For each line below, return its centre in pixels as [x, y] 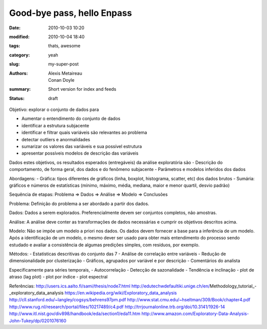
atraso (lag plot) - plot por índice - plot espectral [58, 277]
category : [20, 55]
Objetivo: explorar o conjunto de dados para [54, 110]
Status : [17, 98]
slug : [14, 64]
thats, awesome [64, 46]
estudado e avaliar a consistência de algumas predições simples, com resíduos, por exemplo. [104, 245]
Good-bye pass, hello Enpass [70, 13]
